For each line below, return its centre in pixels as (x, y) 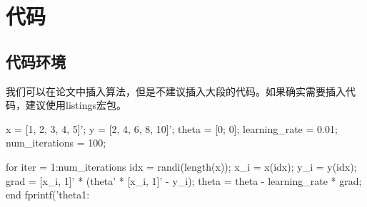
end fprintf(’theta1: (48, 195)
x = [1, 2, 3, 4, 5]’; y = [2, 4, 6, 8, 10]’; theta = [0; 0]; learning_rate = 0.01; (172, 128)
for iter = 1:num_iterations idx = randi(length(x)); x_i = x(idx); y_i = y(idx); (181, 166)
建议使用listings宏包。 (76, 105)
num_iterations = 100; (56, 143)
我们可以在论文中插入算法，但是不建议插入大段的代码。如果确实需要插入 (176, 91)
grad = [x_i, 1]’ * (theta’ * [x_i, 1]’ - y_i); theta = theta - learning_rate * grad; (184, 180)
